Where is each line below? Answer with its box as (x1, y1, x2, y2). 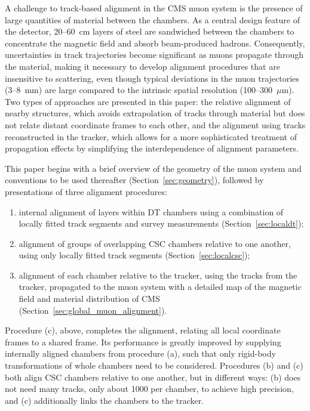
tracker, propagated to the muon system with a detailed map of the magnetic (19, 280, 302, 293)
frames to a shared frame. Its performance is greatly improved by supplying (5, 335, 281, 348)
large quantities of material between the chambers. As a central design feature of (5, 13, 300, 26)
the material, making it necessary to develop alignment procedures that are (5, 60, 280, 72)
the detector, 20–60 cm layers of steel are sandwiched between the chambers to (5, 25, 294, 38)
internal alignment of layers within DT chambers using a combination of (19, 205, 284, 218)
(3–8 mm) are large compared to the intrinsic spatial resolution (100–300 (5, 84, 273, 96)
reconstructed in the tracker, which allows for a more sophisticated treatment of (5, 130, 297, 143)
